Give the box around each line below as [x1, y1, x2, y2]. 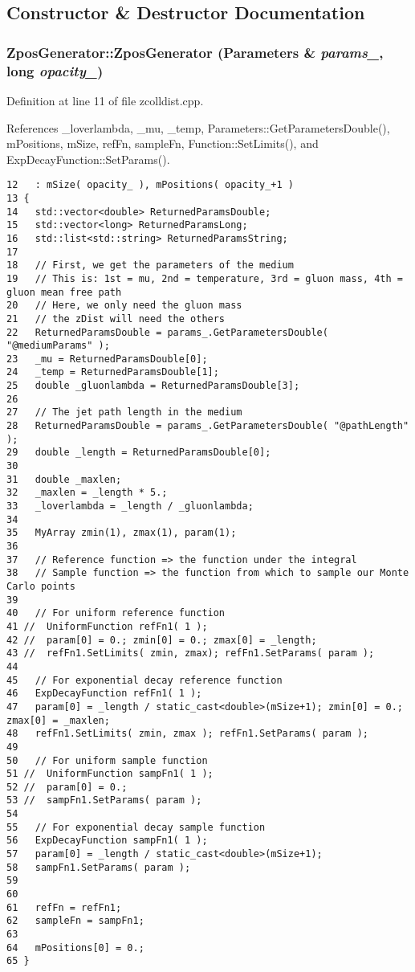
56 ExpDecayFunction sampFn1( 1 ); [6, 835, 208, 847]
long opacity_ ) [6, 60, 104, 80]
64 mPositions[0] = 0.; [6, 941, 144, 954]
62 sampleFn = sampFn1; [6, 915, 144, 927]
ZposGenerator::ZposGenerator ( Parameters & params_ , [6, 42, 384, 62]
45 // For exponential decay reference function [6, 674, 283, 686]
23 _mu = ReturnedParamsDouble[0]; [6, 353, 208, 365]
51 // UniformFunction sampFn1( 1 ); [6, 768, 214, 780]
